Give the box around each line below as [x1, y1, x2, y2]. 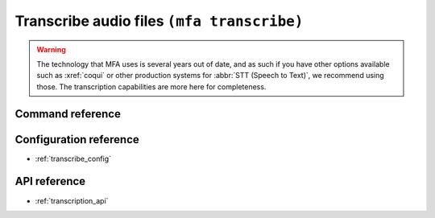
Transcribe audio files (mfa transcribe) [14, 12, 304, 30]
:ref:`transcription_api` [35, 195, 109, 205]
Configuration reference [14, 133, 140, 146]
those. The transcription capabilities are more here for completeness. [36, 81, 267, 92]
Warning [36, 44, 66, 54]
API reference [14, 175, 86, 188]
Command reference [14, 107, 121, 121]
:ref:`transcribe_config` [35, 154, 112, 163]
